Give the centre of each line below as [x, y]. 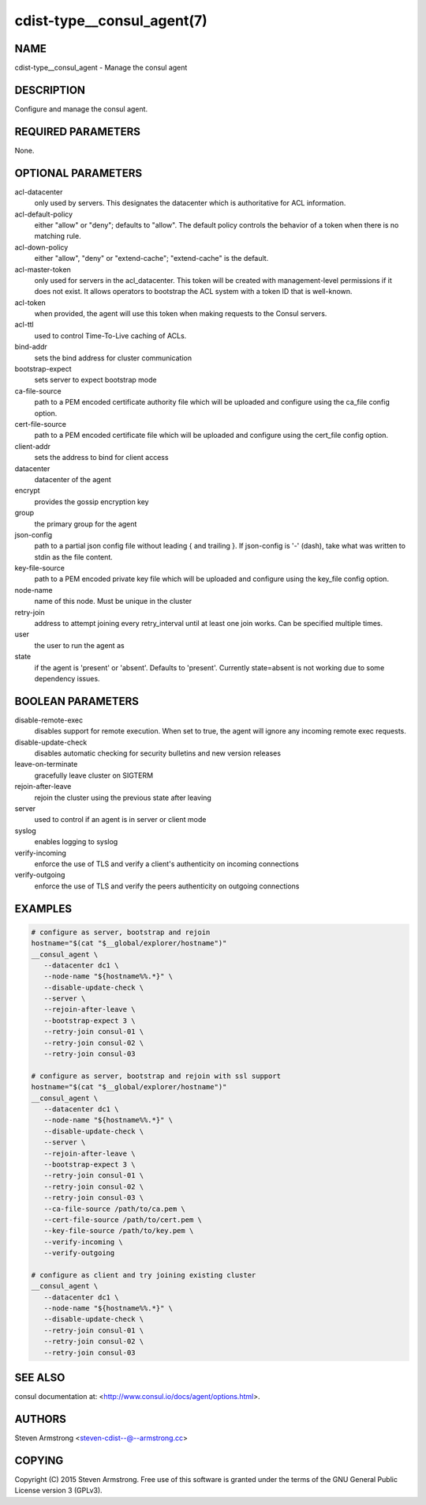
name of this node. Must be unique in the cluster [113, 602]
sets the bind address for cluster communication [113, 358]
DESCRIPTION [50, 90]
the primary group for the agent [86, 524]
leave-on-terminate [46, 764]
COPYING [39, 1460]
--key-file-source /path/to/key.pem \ [119, 1231]
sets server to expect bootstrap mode [95, 380]
